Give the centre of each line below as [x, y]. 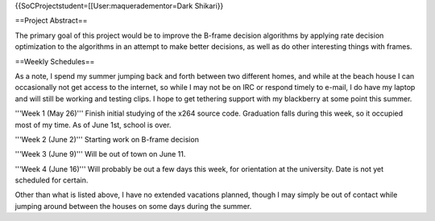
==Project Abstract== [51, 21]
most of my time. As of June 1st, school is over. [93, 125]
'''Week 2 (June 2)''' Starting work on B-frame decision [107, 139]
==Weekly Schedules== [55, 61]
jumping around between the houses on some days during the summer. [133, 206]
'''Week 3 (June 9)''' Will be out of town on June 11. [100, 154]
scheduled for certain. [52, 180]
